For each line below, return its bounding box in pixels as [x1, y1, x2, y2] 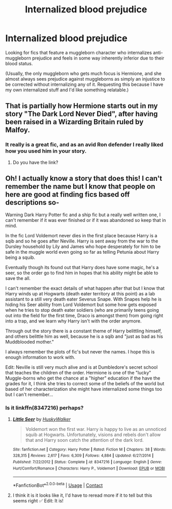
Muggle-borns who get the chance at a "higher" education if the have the [5, 375, 160, 381]
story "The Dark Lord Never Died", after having [5, 109, 158, 119]
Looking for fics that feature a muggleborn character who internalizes [5, 49, 152, 55]
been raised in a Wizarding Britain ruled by [5, 118, 144, 126]
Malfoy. [5, 126, 30, 135]
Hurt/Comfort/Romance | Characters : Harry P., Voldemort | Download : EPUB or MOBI [12, 466, 165, 471]
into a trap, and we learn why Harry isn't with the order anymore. [5, 318, 142, 324]
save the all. [5, 275, 31, 281]
